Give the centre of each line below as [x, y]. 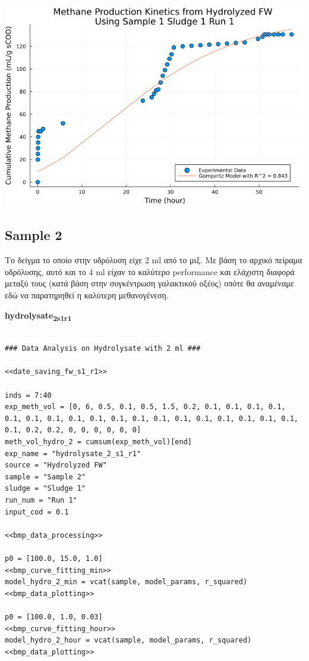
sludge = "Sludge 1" [45, 489]
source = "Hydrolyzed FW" [56, 465]
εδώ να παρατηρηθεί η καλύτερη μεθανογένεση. [87, 294]
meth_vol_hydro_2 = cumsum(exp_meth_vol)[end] [98, 442]
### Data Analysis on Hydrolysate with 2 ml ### [103, 349]
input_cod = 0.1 [37, 512]
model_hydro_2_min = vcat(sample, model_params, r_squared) [126, 582]
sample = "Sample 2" [45, 477]
